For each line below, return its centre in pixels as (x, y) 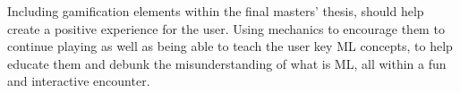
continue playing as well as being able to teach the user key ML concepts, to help (230, 46)
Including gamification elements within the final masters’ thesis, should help (216, 11)
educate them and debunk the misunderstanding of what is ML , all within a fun (227, 63)
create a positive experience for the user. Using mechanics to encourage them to (226, 28)
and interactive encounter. (79, 81)
